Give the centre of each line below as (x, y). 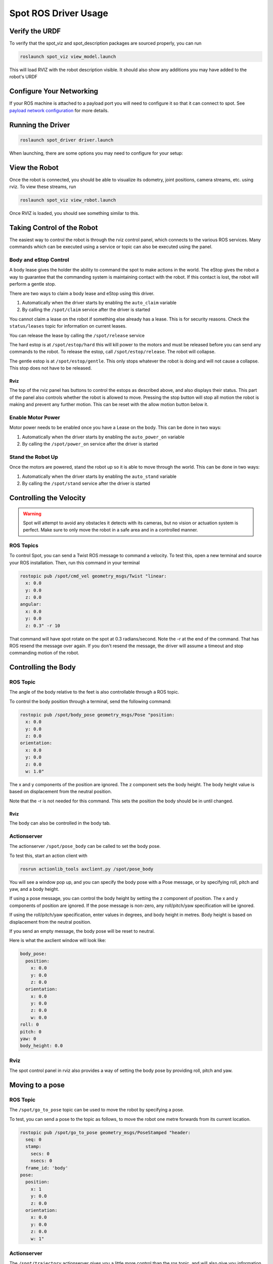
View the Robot (34, 168)
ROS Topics (24, 546)
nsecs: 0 (41, 1161)
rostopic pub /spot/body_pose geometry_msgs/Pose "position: (97, 715)
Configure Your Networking (54, 91)
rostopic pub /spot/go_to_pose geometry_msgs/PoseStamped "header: (105, 1132)
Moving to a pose (37, 1085)
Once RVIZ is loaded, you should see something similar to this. (74, 213)
